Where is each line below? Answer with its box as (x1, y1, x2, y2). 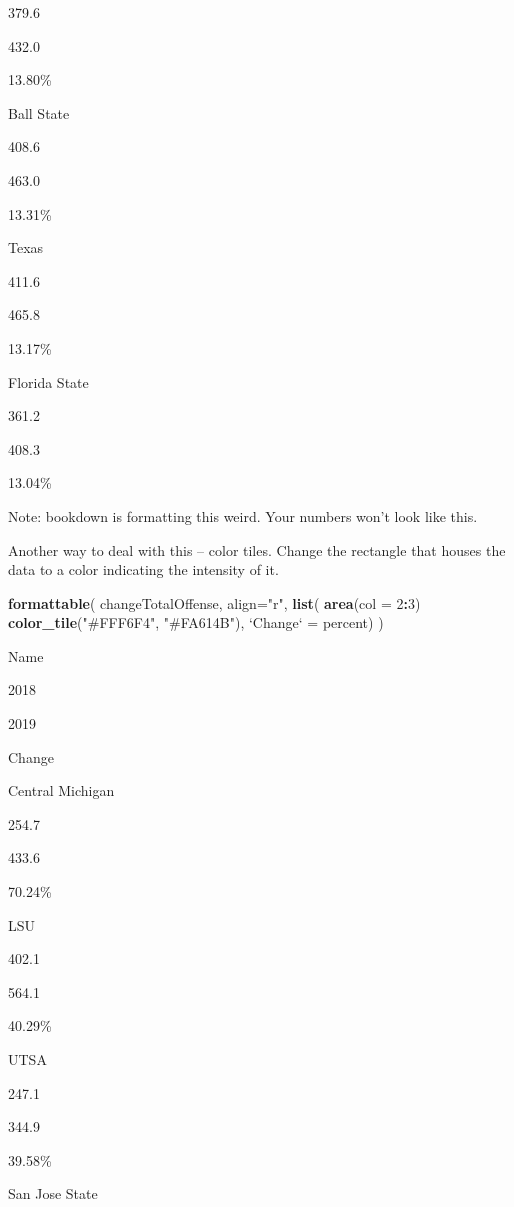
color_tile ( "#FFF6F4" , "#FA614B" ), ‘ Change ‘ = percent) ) (8, 612, 384, 633)
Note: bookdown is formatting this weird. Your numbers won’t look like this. (8, 505, 478, 526)
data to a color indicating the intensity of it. (8, 559, 279, 580)
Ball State (8, 102, 70, 123)
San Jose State (8, 1183, 98, 1204)
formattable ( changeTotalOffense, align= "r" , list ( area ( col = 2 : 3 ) (8, 592, 421, 613)
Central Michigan (8, 780, 115, 801)
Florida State (8, 371, 89, 392)
